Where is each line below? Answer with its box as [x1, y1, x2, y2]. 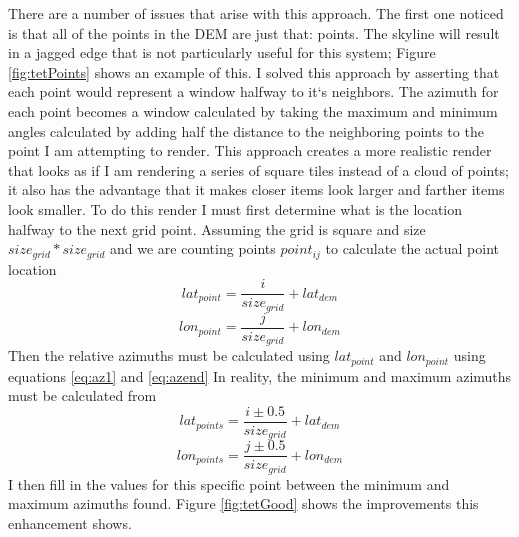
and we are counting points [110, 238, 276, 259]
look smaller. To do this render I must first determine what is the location [8, 198, 463, 219]
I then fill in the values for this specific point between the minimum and [8, 473, 450, 494]
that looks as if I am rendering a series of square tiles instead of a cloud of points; [8, 159, 509, 180]
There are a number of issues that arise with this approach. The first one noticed [8, 3, 504, 23]
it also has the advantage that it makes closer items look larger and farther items [8, 179, 505, 200]
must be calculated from [8, 385, 157, 406]
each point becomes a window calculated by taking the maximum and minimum [8, 100, 498, 121]
